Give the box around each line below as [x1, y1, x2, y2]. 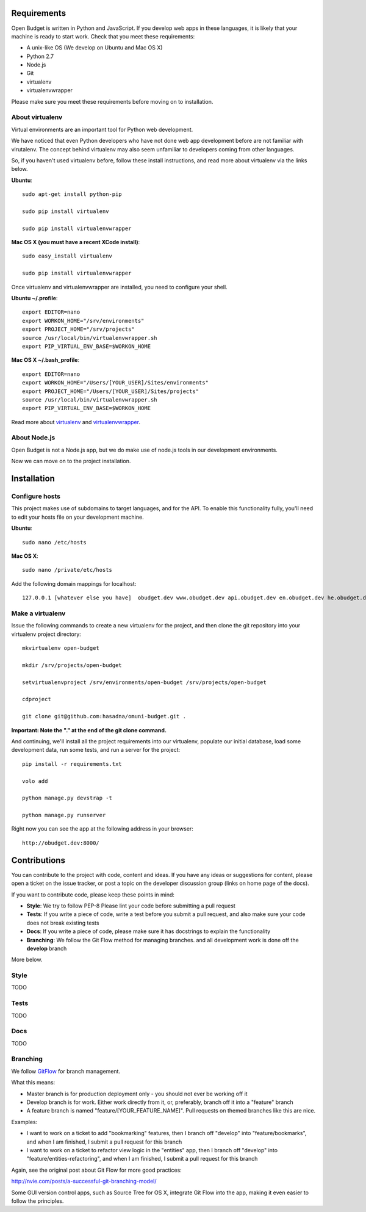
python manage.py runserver [22, 812, 106, 819]
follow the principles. [11, 1197, 64, 1205]
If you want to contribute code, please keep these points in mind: [11, 891, 175, 898]
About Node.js [11, 433, 56, 442]
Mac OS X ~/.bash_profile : [11, 356, 79, 364]
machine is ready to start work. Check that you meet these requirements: [11, 32, 195, 40]
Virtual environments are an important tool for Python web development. [11, 126, 193, 133]
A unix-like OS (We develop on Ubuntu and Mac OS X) [26, 44, 163, 51]
